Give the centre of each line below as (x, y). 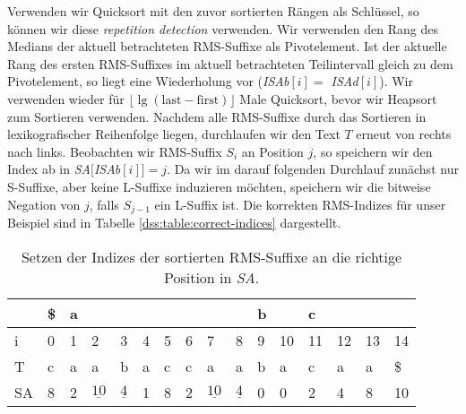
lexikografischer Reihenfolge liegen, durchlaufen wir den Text (174, 134)
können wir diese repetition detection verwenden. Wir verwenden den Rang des (223, 28)
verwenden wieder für (66, 98)
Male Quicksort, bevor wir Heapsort (338, 98)
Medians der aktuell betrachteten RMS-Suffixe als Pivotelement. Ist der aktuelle (227, 46)
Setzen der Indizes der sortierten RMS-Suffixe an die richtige (211, 256)
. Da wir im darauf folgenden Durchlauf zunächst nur (313, 169)
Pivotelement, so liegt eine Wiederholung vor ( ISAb (148, 81)
